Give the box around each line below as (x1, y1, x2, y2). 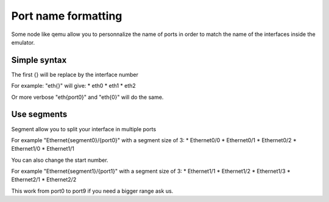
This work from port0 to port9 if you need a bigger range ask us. (11, 187, 174, 195)
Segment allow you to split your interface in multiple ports (11, 125, 157, 132)
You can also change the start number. (11, 156, 109, 164)
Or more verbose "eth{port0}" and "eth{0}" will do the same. (11, 93, 164, 101)
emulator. (11, 38, 35, 46)
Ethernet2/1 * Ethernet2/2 (11, 176, 77, 183)
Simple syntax (11, 55, 67, 65)
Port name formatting (11, 9, 122, 23)
